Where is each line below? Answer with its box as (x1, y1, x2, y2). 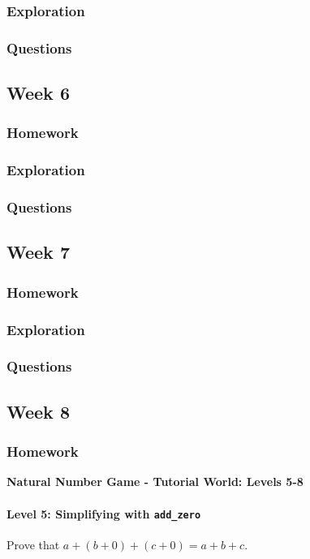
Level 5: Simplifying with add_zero (6, 505, 201, 522)
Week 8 (6, 398, 70, 424)
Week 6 (6, 80, 70, 105)
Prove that (6, 535, 60, 553)
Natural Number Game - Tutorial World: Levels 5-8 (6, 473, 304, 490)
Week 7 (6, 239, 70, 264)
